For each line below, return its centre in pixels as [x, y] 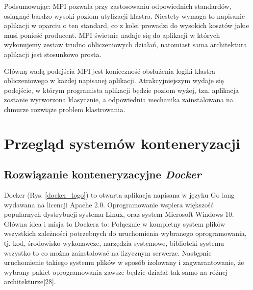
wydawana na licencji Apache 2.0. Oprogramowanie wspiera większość [109, 204]
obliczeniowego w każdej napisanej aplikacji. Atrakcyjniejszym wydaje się [114, 80]
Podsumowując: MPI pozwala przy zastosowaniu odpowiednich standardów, [118, 6]
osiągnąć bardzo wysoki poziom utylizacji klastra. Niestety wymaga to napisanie [125, 15]
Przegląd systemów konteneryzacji [122, 143]
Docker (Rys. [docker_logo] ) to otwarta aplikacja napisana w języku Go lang [119, 195]
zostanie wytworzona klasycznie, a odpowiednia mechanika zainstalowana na [119, 100]
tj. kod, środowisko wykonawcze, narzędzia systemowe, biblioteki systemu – [117, 243]
